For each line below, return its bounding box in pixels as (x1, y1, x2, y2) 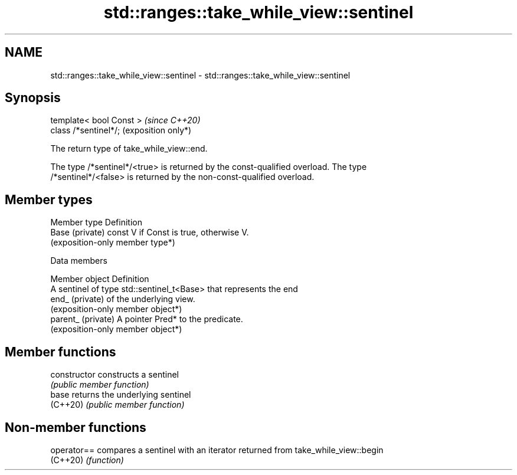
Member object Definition (50, 274, 149, 284)
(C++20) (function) (50, 454, 124, 465)
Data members (50, 255, 107, 266)
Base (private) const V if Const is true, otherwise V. (50, 227, 249, 238)
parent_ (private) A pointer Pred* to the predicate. (50, 314, 243, 325)
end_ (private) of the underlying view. (50, 294, 195, 304)
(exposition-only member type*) (50, 237, 175, 248)
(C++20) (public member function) (50, 399, 185, 410)
